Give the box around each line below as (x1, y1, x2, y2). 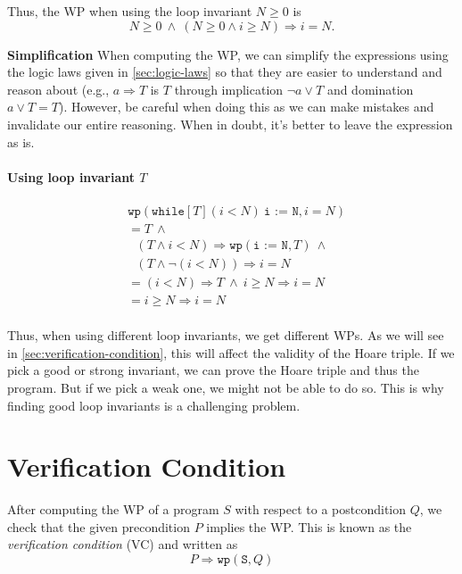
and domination (326, 79, 414, 98)
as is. (7, 132, 35, 151)
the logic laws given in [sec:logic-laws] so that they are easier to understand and (7, 62, 442, 81)
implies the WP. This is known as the (206, 517, 412, 536)
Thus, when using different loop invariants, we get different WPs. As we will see (7, 326, 444, 345)
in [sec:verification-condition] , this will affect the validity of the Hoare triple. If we (7, 343, 455, 362)
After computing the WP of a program (7, 500, 219, 519)
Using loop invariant (7, 167, 135, 186)
